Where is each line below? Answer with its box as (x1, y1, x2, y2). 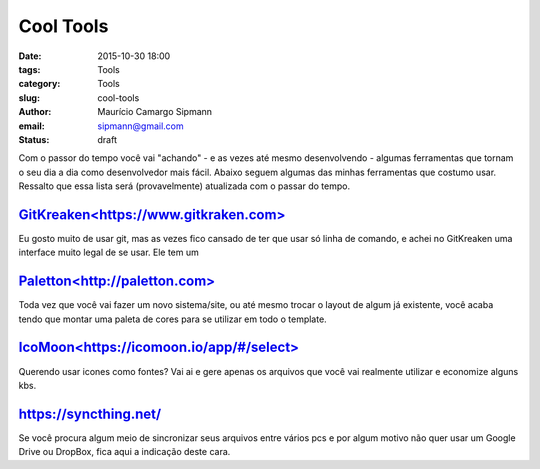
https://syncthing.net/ (18, 405, 162, 422)
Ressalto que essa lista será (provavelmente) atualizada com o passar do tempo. (18, 180, 350, 192)
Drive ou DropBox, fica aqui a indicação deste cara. (18, 446, 231, 458)
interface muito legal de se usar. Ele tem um (18, 246, 200, 259)
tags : (18, 63, 41, 75)
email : (18, 120, 45, 132)
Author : (18, 106, 52, 118)
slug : (18, 91, 40, 104)
